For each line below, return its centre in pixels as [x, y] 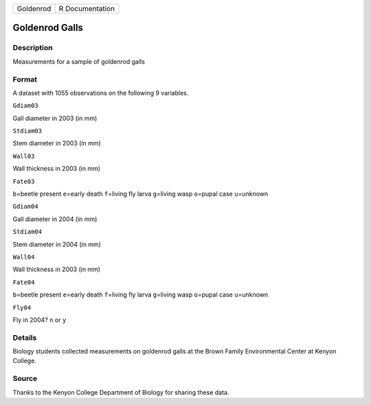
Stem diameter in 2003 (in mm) [57, 143]
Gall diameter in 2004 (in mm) [55, 219]
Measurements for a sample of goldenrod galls [79, 61]
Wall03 [24, 156]
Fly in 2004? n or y [40, 320]
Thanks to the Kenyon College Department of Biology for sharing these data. [121, 392]
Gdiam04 [26, 207]
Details [25, 338]
